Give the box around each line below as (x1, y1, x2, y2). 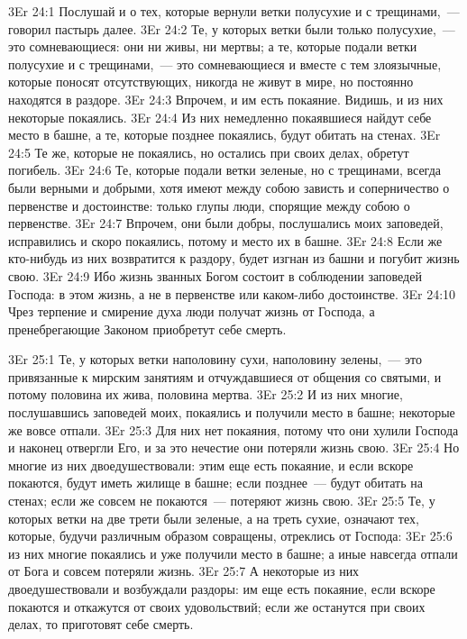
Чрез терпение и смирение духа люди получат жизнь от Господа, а (8, 302, 375, 321)
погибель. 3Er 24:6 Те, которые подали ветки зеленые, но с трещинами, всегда (8, 160, 441, 179)
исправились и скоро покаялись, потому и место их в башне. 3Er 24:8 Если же (8, 231, 443, 250)
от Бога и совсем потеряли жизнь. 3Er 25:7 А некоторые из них (8, 561, 360, 580)
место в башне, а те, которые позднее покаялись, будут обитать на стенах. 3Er (8, 125, 441, 144)
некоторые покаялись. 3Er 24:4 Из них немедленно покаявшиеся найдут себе (8, 107, 432, 126)
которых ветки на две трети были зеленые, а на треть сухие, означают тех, (8, 508, 419, 527)
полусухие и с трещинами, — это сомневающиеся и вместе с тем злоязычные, (8, 54, 442, 73)
